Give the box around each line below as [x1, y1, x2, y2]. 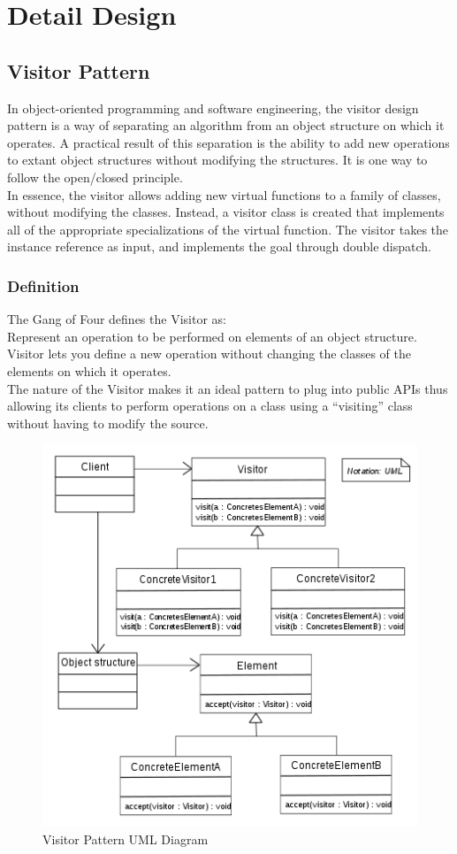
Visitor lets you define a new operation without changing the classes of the [7, 344, 412, 363]
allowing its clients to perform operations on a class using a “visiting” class [7, 396, 413, 415]
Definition [7, 274, 80, 296]
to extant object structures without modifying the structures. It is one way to [7, 150, 428, 169]
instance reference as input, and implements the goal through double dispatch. [7, 237, 431, 256]
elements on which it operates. [7, 361, 171, 380]
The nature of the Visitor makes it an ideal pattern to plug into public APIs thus [7, 379, 448, 397]
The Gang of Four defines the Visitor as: [7, 310, 226, 328]
